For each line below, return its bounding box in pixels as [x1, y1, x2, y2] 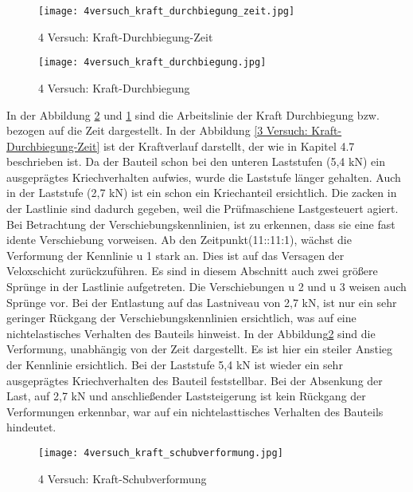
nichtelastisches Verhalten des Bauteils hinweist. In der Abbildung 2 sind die [6, 325, 376, 341]
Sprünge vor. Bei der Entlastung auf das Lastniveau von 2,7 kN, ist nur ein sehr [6, 293, 397, 310]
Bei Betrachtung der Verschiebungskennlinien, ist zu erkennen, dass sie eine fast [6, 215, 395, 232]
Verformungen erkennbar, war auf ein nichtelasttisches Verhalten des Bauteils [6, 403, 384, 419]
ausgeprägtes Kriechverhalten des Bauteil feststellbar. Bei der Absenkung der [6, 372, 383, 388]
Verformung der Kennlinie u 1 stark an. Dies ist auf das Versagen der [6, 246, 345, 263]
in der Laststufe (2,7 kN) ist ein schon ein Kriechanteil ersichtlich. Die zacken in [6, 184, 397, 201]
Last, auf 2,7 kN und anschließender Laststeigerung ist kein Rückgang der [6, 388, 366, 404]
